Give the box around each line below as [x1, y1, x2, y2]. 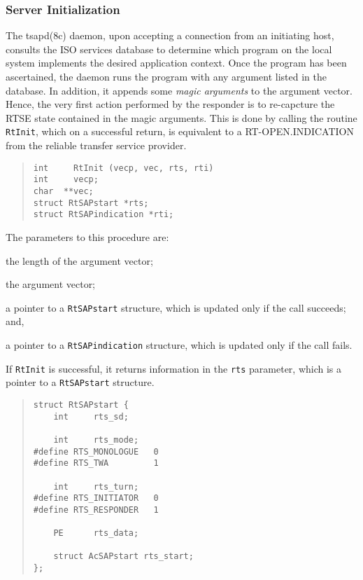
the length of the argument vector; [6, 253, 153, 268]
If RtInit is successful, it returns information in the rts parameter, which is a [6, 361, 342, 375]
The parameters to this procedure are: [6, 229, 169, 244]
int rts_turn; [53, 481, 139, 492]
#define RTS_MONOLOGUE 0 [33, 446, 159, 457]
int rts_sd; [53, 411, 129, 422]
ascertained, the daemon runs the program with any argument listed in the [6, 69, 327, 83]
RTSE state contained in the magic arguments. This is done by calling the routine [6, 110, 357, 125]
